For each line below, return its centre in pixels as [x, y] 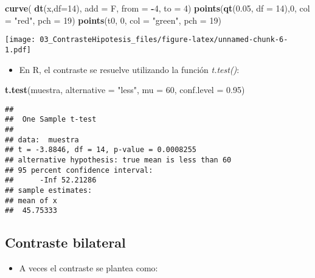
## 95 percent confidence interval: [79, 170]
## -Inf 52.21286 [51, 180]
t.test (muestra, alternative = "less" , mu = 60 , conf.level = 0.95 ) [125, 90]
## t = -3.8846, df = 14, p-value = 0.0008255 [101, 150]
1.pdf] [18, 50]
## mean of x [31, 200]
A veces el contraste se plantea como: [88, 268]
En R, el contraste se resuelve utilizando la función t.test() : [129, 69]
